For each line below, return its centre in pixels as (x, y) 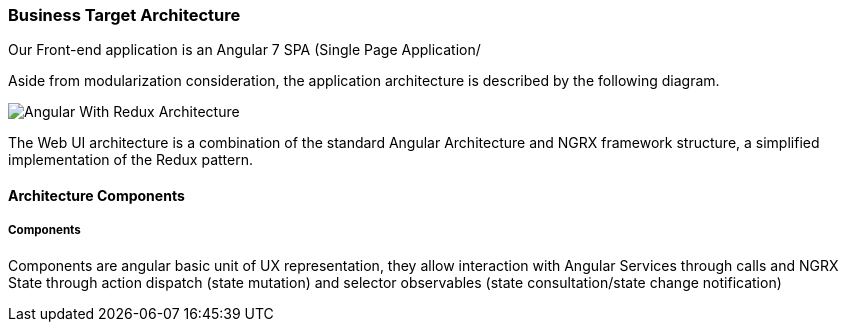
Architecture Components (96, 195)
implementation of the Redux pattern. (130, 160)
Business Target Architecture (124, 15)
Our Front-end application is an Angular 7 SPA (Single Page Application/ (244, 50)
